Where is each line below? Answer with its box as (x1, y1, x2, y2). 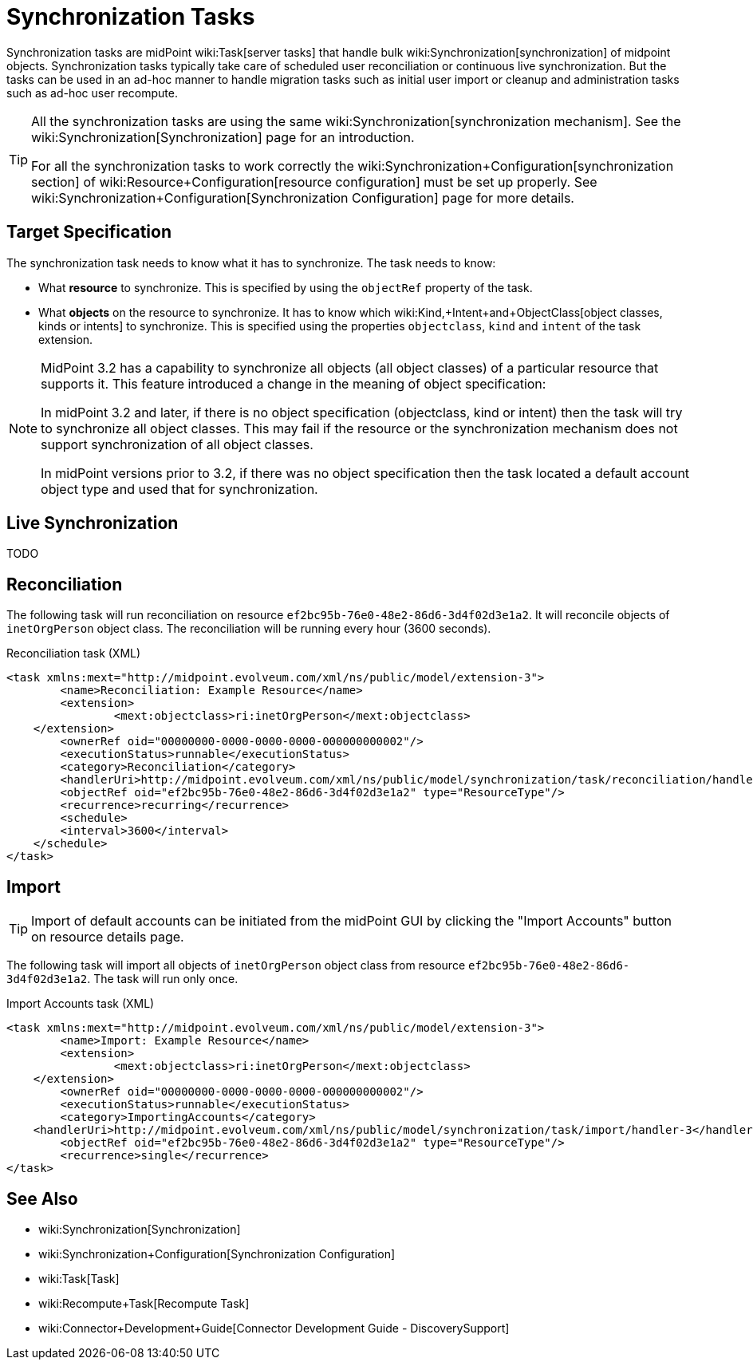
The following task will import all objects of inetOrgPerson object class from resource (6, 958, 466, 973)
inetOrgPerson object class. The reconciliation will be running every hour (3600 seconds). (6, 622, 491, 636)
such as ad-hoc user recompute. (6, 85, 178, 100)
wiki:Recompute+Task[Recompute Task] (38, 1296, 250, 1310)
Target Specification (6, 222, 172, 243)
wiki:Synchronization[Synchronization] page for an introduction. (31, 128, 415, 145)
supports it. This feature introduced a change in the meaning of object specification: (41, 375, 546, 392)
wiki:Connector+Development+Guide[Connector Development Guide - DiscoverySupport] (38, 1321, 510, 1335)
